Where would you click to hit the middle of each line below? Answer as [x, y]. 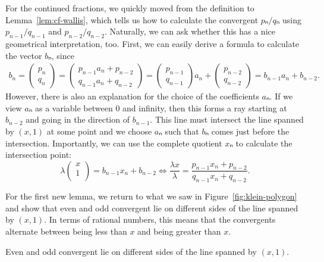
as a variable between [74, 107]
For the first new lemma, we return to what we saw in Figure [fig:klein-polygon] [151, 196]
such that [182, 131]
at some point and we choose [99, 131]
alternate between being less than [66, 231]
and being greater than [179, 231]
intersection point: [38, 155]
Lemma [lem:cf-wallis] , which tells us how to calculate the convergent [132, 19]
